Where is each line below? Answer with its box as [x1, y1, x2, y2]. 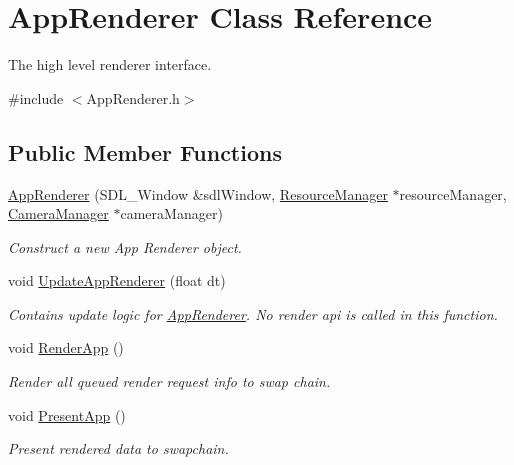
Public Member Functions [8, 136, 282, 167]
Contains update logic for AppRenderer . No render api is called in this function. [8, 303, 498, 324]
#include [8, 87, 64, 108]
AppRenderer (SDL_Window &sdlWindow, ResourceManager [8, 183, 388, 204]
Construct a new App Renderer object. [8, 236, 242, 257]
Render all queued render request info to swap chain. [8, 371, 331, 392]
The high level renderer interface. [8, 54, 212, 75]
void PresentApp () [8, 404, 126, 425]
